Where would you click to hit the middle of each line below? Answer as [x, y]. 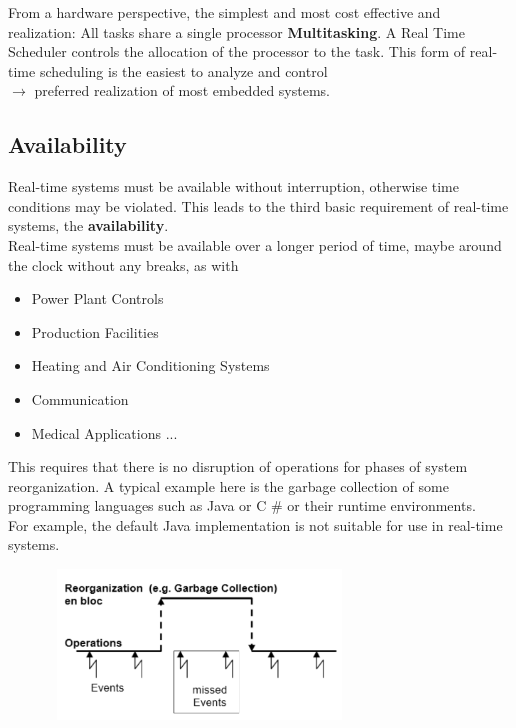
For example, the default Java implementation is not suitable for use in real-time [255, 524]
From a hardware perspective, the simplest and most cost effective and [224, 12]
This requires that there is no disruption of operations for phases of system [238, 466]
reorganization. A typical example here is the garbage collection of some [228, 485]
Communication [80, 398]
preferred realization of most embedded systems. [182, 90]
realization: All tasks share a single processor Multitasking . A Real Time [236, 31]
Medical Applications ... [104, 432]
